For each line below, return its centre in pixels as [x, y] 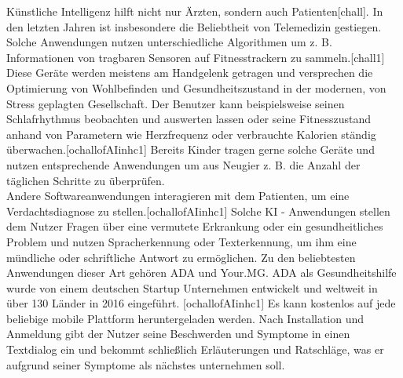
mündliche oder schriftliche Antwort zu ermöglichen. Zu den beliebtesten [181, 257]
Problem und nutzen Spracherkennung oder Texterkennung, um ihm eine [181, 241]
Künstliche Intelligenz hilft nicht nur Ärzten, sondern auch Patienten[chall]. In [195, 11]
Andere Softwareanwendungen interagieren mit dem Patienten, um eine [178, 196]
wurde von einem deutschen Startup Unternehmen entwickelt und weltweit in [192, 287]
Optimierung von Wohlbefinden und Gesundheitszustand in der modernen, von [196, 87]
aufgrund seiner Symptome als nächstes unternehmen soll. [146, 364]
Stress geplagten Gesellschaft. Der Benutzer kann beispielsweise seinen [176, 103]
